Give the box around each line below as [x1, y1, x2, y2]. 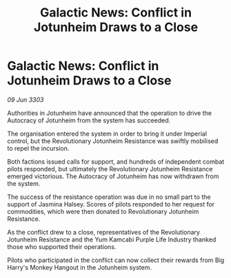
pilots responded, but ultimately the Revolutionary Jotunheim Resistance [7, 164, 213, 173]
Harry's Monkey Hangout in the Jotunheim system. [7, 263, 152, 271]
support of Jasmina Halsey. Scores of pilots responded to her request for [7, 200, 215, 208]
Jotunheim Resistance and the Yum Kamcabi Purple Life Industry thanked [7, 235, 217, 244]
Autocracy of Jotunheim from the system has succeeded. [7, 116, 171, 125]
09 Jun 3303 [7, 95, 44, 104]
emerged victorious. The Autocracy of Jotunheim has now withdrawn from [7, 172, 219, 180]
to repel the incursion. [7, 144, 70, 152]
